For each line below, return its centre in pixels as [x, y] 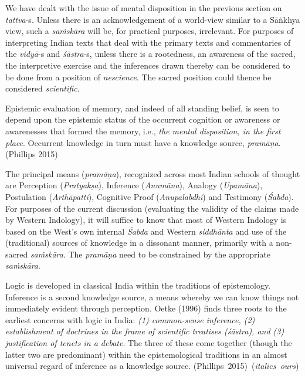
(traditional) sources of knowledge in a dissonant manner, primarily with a [139, 243]
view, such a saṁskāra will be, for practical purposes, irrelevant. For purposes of [150, 31]
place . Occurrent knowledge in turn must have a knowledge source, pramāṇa [142, 142]
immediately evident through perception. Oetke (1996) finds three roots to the [146, 308]
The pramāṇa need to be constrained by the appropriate [170, 254]
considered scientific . [43, 88]
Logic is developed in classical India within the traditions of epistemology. [138, 285]
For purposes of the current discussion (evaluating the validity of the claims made [152, 208]
